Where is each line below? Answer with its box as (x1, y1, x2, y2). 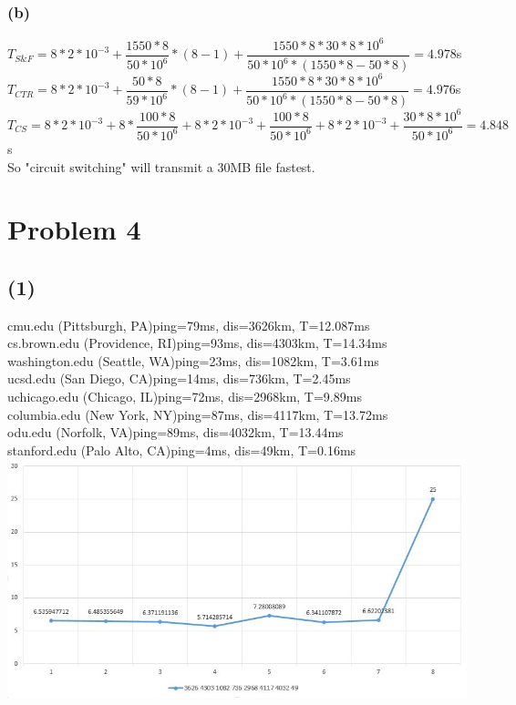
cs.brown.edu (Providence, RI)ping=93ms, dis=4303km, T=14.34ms (7, 333, 387, 352)
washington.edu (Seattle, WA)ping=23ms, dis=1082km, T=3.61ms (7, 351, 379, 370)
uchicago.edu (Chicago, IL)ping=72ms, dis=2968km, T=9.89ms (7, 387, 362, 406)
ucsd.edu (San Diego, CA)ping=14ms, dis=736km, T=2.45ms (7, 369, 351, 388)
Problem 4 (7, 210, 141, 248)
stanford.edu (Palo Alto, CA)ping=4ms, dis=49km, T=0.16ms (7, 440, 356, 459)
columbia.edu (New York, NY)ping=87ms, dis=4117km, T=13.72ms (7, 404, 388, 424)
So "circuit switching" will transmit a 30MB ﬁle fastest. (7, 157, 315, 176)
